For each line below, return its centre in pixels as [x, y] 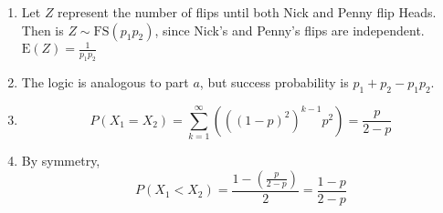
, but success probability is [274, 81]
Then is [42, 30]
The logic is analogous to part [105, 81]
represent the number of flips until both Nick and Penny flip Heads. [247, 12]
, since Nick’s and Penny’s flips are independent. [290, 30]
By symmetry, [61, 161]
